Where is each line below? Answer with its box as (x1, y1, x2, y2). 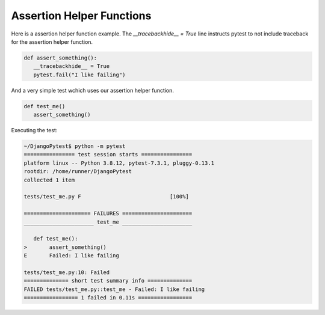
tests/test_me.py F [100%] (23, 193, 189, 200)
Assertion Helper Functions (11, 9, 152, 22)
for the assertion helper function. (11, 38, 93, 45)
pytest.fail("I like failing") (33, 71, 126, 78)
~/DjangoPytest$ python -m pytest (23, 143, 126, 150)
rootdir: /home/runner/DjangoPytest (23, 168, 132, 175)
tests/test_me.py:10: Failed (23, 269, 110, 276)
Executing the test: (11, 127, 58, 134)
